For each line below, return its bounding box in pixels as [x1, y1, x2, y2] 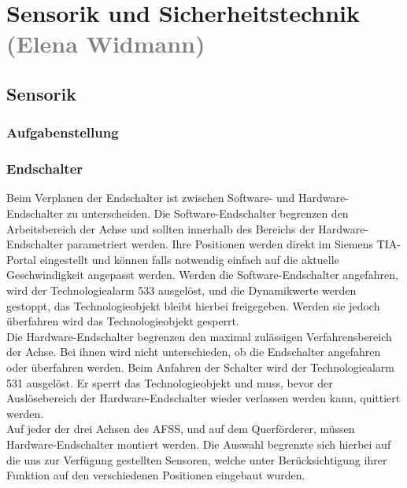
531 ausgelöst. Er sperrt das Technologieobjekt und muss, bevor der [6, 374, 333, 391]
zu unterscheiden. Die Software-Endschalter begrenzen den [66, 205, 349, 221]
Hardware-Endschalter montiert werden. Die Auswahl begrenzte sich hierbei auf [6, 435, 391, 452]
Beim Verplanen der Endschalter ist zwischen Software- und [6, 189, 295, 206]
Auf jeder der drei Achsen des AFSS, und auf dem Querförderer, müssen [6, 420, 355, 437]
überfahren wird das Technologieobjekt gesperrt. [6, 313, 239, 329]
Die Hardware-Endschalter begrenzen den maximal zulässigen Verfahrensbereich [6, 328, 392, 344]
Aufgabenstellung [6, 123, 119, 142]
